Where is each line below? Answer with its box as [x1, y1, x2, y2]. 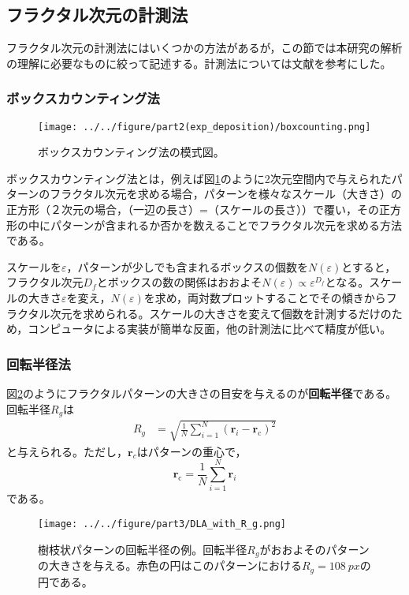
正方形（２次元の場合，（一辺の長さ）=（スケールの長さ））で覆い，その [6, 201, 379, 218]
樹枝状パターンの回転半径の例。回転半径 [38, 541, 247, 557]
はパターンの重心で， [136, 443, 247, 459]
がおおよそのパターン [259, 541, 370, 557]
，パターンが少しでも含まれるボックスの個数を [66, 258, 308, 275]
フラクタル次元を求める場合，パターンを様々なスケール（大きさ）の [50, 185, 403, 202]
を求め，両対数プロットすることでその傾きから [143, 290, 386, 306]
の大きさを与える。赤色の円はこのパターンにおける [38, 557, 302, 574]
